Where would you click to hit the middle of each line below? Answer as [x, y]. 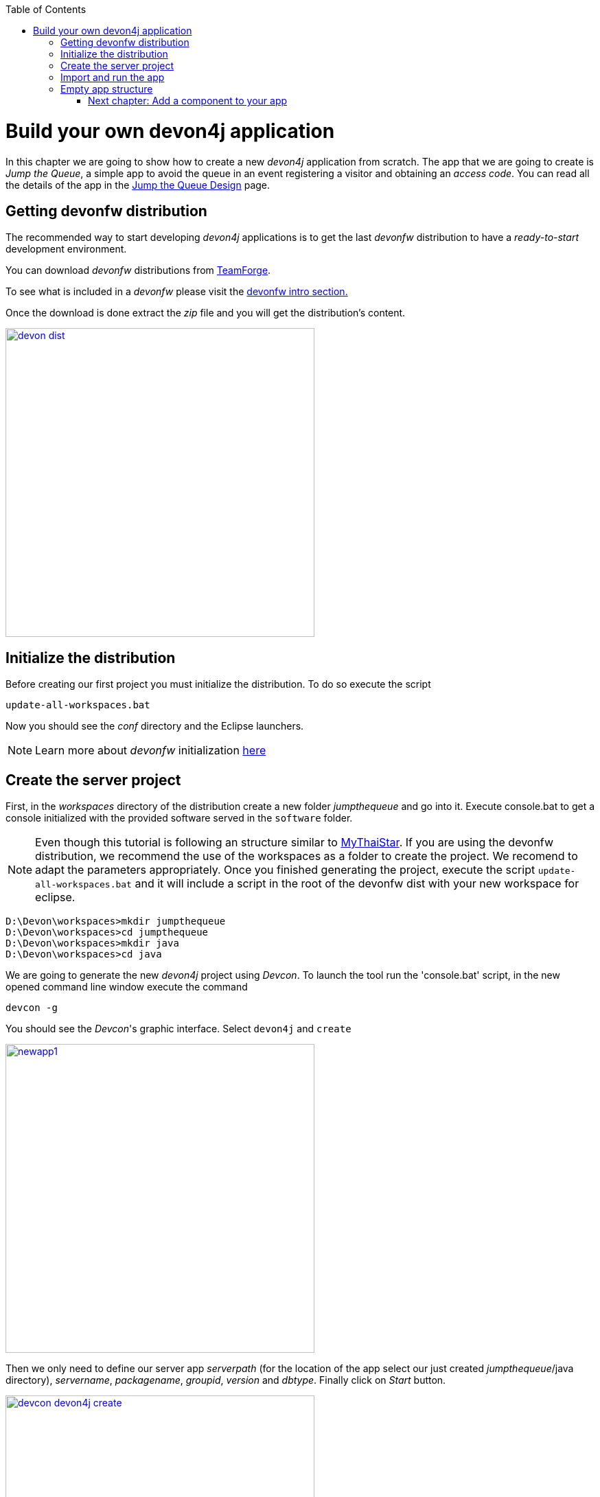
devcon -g [32, 1008]
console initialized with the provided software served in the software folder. [179, 818]
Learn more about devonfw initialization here [151, 751]
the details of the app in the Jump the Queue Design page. [138, 185]
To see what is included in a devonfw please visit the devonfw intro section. [177, 292]
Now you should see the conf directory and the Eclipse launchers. [155, 726]
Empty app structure [107, 89]
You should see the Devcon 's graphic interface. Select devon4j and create [178, 1029]
